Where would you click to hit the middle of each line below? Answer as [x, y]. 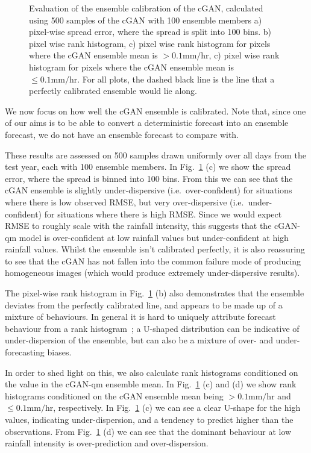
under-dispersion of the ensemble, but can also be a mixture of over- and [139, 340]
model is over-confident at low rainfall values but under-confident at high [154, 237]
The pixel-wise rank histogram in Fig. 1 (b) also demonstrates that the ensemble [155, 293]
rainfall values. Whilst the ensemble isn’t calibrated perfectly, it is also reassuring [155, 249]
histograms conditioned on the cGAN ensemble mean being [114, 395]
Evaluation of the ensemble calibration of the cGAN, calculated [146, 8]
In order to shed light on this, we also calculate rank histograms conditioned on [152, 372]
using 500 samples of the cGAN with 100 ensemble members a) [146, 20]
